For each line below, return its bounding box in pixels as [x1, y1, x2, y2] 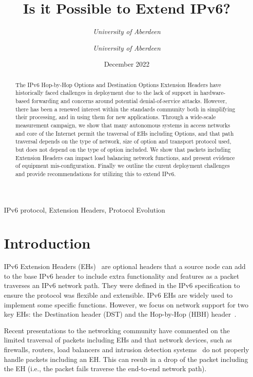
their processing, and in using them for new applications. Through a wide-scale [15, 113, 216, 121]
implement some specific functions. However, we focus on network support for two [4, 299, 249, 309]
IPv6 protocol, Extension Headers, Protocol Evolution [4, 204, 165, 215]
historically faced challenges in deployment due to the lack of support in [15, 89, 198, 97]
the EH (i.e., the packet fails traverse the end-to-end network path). [4, 363, 207, 374]
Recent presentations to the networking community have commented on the [4, 325, 230, 335]
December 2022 [104, 59, 150, 69]
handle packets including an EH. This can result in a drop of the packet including [4, 354, 248, 364]
